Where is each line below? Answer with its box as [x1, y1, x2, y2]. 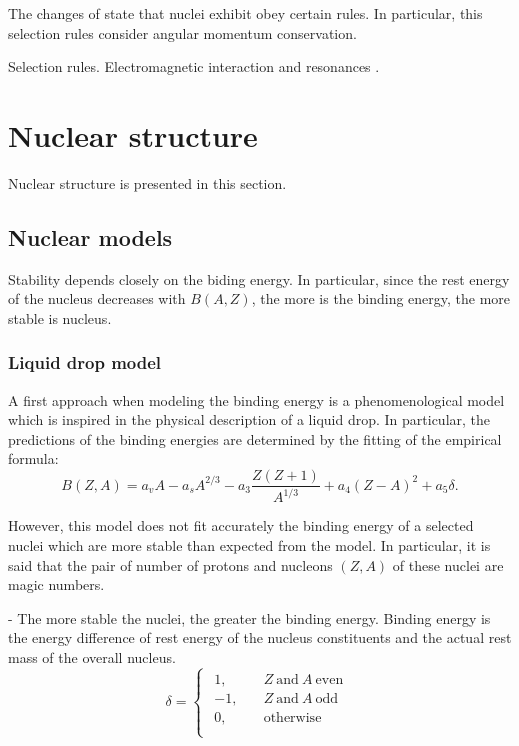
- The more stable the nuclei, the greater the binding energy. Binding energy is [8, 607, 491, 628]
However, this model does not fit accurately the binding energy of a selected [8, 515, 474, 536]
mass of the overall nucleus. [8, 647, 176, 668]
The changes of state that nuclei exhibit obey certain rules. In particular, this [8, 3, 483, 23]
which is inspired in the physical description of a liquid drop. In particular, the [8, 409, 491, 430]
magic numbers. [8, 574, 105, 595]
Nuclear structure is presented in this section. [8, 172, 287, 193]
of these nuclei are [392, 554, 504, 575]
